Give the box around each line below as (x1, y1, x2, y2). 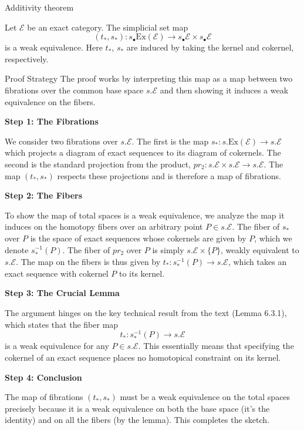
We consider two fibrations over (5, 135, 118, 147)
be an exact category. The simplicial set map (27, 21, 188, 33)
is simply (152, 243, 184, 256)
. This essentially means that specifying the (138, 340, 294, 352)
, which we (254, 231, 292, 244)
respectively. (5, 52, 49, 65)
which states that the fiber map (5, 318, 119, 330)
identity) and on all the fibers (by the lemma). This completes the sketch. (5, 414, 270, 426)
